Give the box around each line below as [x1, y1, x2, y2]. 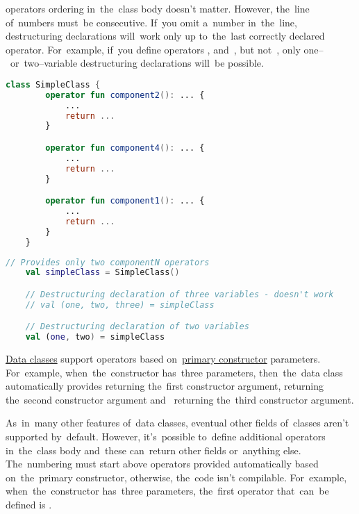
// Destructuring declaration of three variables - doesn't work [25, 289, 334, 299]
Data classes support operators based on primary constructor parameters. [6, 351, 321, 366]
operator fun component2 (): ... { [45, 90, 205, 100]
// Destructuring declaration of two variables [25, 322, 249, 332]
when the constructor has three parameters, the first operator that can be [6, 483, 329, 498]
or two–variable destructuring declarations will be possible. [10, 56, 264, 70]
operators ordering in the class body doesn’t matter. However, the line [6, 1, 310, 15]
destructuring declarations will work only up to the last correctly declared [6, 28, 325, 43]
